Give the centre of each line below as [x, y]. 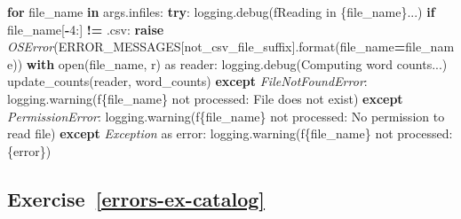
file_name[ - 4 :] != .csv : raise [86, 29]
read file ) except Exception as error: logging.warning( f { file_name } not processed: [230, 133]
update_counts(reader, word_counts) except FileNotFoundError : [187, 81]
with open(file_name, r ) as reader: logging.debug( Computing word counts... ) [237, 63]
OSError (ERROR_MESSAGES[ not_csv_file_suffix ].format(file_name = [207, 47]
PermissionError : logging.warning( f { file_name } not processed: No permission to [226, 116]
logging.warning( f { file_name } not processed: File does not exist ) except [205, 98]
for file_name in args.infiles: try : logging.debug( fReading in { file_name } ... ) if [221, 12]
